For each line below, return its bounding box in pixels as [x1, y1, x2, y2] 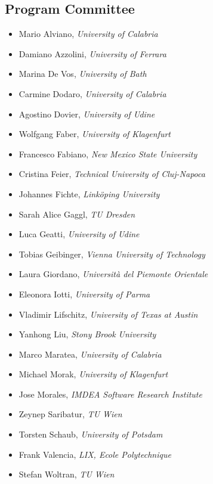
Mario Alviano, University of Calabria [18, 27, 158, 40]
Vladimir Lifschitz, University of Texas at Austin [18, 308, 198, 320]
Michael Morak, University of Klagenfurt [18, 368, 168, 380]
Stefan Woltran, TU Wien [18, 468, 115, 480]
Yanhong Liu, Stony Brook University [18, 328, 156, 340]
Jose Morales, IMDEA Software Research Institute [18, 387, 202, 400]
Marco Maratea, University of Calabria [18, 348, 162, 360]
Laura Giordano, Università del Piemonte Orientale [18, 268, 208, 280]
